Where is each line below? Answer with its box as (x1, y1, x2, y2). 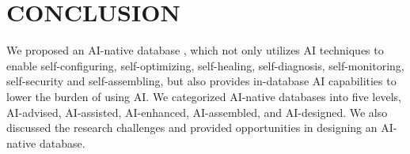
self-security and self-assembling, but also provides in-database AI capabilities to (6, 73, 397, 89)
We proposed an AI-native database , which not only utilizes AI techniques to (6, 42, 384, 58)
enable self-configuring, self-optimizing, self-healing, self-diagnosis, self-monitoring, (6, 57, 404, 73)
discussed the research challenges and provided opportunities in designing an (6, 119, 378, 136)
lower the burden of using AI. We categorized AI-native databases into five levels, (6, 88, 401, 104)
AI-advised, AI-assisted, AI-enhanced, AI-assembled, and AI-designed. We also (6, 103, 388, 120)
